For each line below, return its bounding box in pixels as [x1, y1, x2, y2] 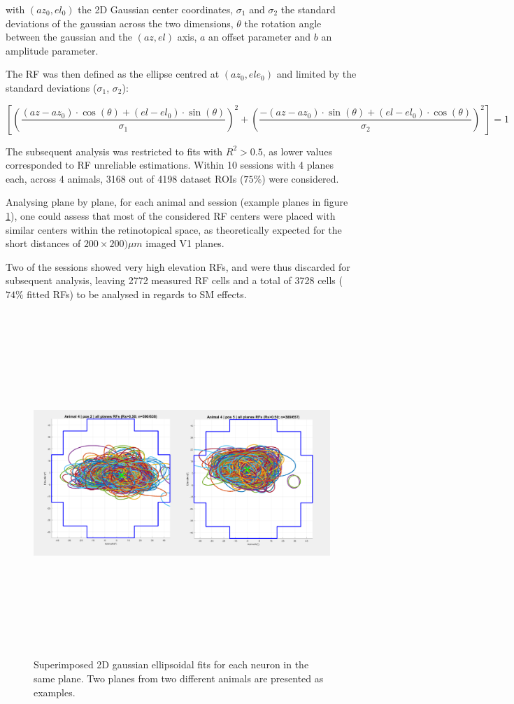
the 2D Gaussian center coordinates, [78, 2, 234, 16]
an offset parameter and [208, 29, 311, 44]
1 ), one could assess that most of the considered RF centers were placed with [6, 208, 336, 223]
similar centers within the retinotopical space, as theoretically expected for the [6, 222, 342, 237]
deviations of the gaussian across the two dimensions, [6, 15, 234, 30]
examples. [34, 684, 76, 699]
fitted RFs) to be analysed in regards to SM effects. [27, 286, 247, 301]
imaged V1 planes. [145, 236, 224, 251]
